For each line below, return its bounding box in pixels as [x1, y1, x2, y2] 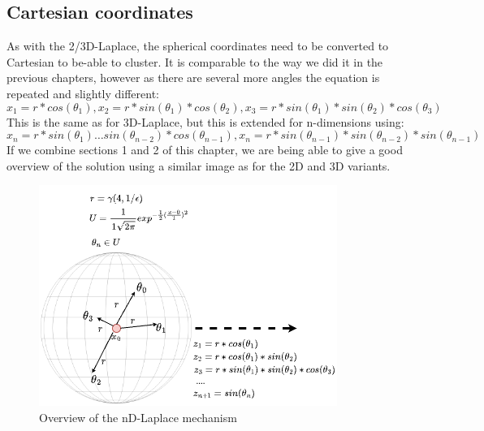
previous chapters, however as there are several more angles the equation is [6, 69, 380, 86]
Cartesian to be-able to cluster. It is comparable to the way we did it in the [6, 53, 383, 70]
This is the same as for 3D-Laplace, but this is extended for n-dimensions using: [6, 113, 404, 130]
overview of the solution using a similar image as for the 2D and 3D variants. [6, 157, 391, 174]
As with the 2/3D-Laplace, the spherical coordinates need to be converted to [6, 37, 389, 54]
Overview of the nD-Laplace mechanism [39, 408, 237, 425]
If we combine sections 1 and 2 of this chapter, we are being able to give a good [6, 141, 403, 158]
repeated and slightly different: [6, 84, 160, 101]
